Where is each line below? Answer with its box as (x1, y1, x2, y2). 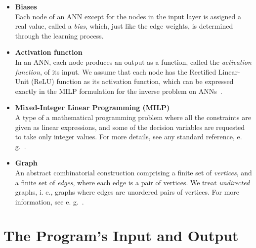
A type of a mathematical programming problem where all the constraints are (15, 112, 251, 122)
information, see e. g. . (15, 196, 84, 207)
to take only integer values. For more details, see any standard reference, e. (15, 131, 242, 142)
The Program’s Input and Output (3, 225, 239, 246)
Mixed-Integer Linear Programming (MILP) (15, 102, 170, 113)
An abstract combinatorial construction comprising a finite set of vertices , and (15, 167, 252, 177)
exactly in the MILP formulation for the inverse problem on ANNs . (15, 85, 222, 96)
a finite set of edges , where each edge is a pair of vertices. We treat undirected (15, 177, 250, 187)
